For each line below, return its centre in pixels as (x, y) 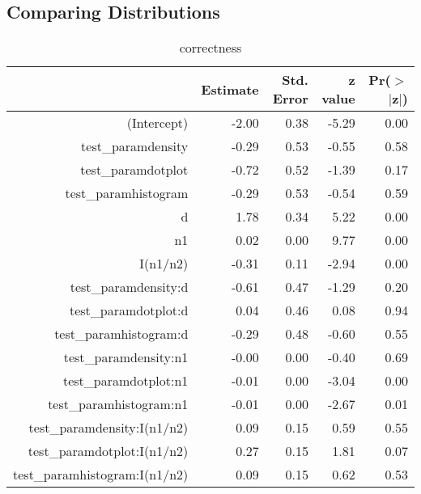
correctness (210, 48)
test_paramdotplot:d (129, 310)
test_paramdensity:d (129, 287)
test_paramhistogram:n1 (118, 404)
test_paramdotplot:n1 (125, 381)
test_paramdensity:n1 (126, 357)
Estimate (230, 89)
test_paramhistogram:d (121, 334)
